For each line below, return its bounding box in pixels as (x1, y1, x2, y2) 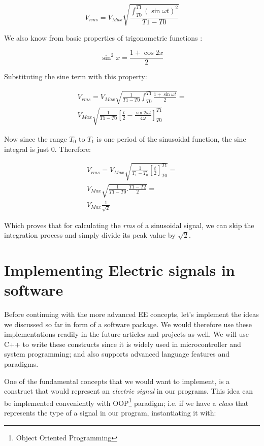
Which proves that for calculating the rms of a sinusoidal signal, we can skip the (4, 219, 254, 230)
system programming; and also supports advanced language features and (4, 348, 229, 359)
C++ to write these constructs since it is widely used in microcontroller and (4, 338, 241, 349)
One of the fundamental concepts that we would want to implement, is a (4, 375, 230, 386)
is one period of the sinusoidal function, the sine (96, 133, 246, 144)
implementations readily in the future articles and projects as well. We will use (4, 329, 249, 339)
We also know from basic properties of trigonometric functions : (4, 32, 203, 43)
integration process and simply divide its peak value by (4, 230, 176, 240)
